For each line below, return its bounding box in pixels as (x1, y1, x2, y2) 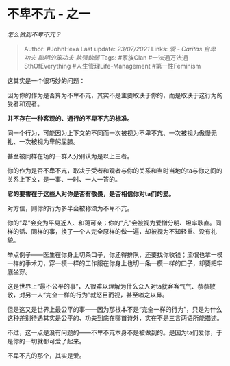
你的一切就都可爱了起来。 (12, 337, 86, 345)
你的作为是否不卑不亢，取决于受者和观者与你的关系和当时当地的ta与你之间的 (7, 166, 222, 175)
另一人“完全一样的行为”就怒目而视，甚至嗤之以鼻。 (25, 291, 169, 299)
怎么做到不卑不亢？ (7, 30, 62, 38)
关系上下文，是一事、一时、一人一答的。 (7, 175, 121, 183)
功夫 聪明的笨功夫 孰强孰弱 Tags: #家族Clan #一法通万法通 (23, 53, 188, 62)
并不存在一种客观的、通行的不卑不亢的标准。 (7, 114, 133, 122)
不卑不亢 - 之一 (7, 6, 91, 22)
